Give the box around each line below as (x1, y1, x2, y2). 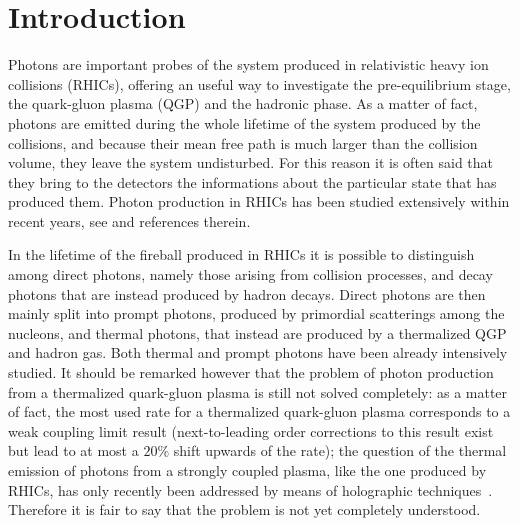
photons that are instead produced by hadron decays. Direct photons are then (8, 283, 486, 304)
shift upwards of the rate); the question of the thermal (173, 440, 507, 461)
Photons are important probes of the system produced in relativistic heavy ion (8, 54, 489, 75)
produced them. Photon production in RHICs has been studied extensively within (8, 191, 510, 212)
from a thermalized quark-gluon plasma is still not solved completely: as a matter (8, 381, 508, 402)
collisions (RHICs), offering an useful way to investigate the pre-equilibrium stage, (8, 73, 511, 94)
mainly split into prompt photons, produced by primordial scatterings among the (8, 303, 505, 324)
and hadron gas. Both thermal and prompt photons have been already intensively (8, 342, 508, 363)
